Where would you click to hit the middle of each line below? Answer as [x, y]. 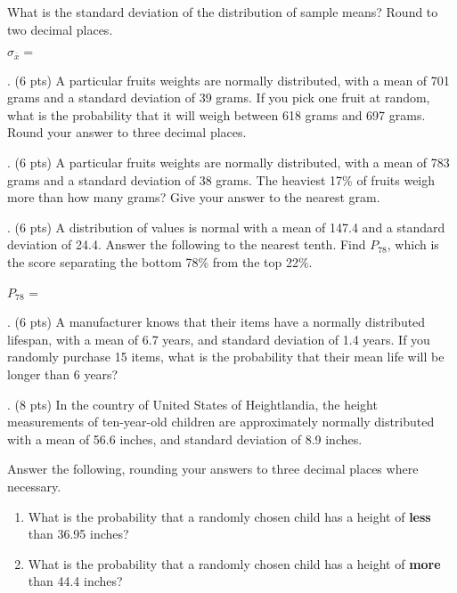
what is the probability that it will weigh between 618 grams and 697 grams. [216, 114]
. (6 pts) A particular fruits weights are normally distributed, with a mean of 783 [228, 162]
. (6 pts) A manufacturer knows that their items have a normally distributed [216, 322]
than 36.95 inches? [78, 534]
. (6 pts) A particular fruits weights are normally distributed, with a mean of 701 [228, 80]
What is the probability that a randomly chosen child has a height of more [234, 563]
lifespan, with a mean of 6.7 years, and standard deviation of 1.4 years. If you [219, 339]
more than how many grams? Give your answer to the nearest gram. [194, 197]
